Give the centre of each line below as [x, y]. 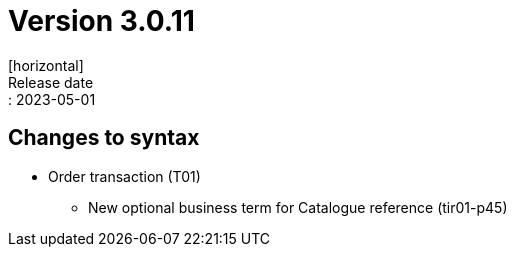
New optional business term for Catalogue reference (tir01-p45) [298, 207]
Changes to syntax [104, 138]
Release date [51, 82]
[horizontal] [46, 65]
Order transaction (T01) [124, 176]
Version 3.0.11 [101, 21]
